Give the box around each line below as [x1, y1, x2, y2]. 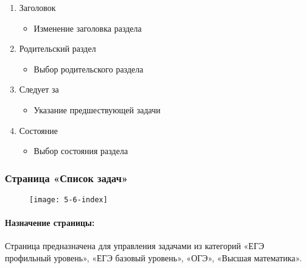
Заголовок [19, 1, 56, 13]
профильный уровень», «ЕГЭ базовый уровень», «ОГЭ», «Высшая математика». [5, 252, 302, 264]
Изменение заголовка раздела [33, 21, 142, 34]
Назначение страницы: [5, 216, 95, 229]
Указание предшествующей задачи [33, 103, 161, 116]
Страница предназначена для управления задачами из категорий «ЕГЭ [5, 239, 265, 252]
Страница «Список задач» [5, 170, 128, 185]
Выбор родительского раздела [33, 62, 144, 75]
